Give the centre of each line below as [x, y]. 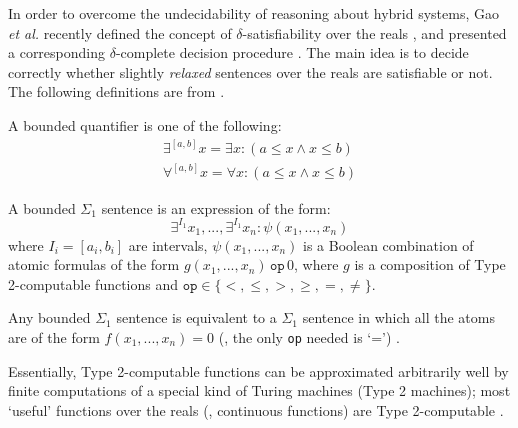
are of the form [54, 336]
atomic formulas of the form [94, 264]
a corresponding [57, 52]
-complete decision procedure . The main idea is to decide [292, 52]
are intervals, [168, 244]
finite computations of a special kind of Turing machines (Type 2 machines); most [259, 390]
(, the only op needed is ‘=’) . [309, 336]
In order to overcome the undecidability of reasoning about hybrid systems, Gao [254, 13]
